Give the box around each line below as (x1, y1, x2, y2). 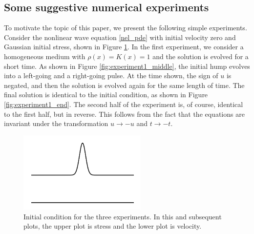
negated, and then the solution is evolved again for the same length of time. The (4, 80, 245, 90)
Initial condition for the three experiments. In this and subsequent (23, 211, 222, 221)
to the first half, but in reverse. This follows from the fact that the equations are (4, 108, 245, 119)
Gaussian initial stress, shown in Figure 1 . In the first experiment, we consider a (4, 42, 244, 52)
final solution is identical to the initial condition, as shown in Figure (4, 89, 208, 100)
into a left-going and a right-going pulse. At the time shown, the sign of (4, 70, 218, 81)
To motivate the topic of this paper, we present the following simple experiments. (4, 22, 247, 33)
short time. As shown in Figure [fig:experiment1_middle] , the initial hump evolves (4, 61, 250, 71)
